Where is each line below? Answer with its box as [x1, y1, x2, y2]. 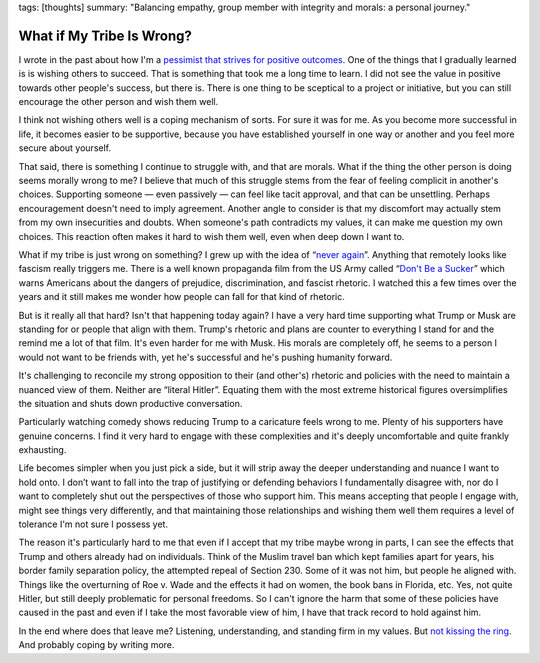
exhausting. [18, 444, 67, 456]
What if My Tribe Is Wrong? [18, 27, 192, 44]
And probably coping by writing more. [18, 639, 175, 651]
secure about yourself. [18, 142, 112, 154]
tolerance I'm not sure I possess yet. [18, 518, 169, 530]
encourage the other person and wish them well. [18, 96, 219, 108]
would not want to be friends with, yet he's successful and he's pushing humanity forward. [18, 351, 393, 363]
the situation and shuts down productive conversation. [18, 397, 243, 409]
